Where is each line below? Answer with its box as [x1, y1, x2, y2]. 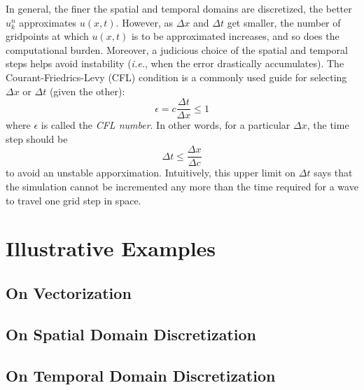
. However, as [115, 15, 173, 29]
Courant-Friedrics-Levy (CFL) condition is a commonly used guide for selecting [6, 69, 347, 84]
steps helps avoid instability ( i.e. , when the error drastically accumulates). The [6, 56, 344, 71]
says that [314, 165, 353, 180]
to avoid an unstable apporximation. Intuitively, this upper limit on [6, 165, 296, 180]
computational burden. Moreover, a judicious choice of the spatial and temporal [6, 42, 348, 57]
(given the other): [49, 83, 125, 98]
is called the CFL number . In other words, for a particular [41, 118, 290, 132]
